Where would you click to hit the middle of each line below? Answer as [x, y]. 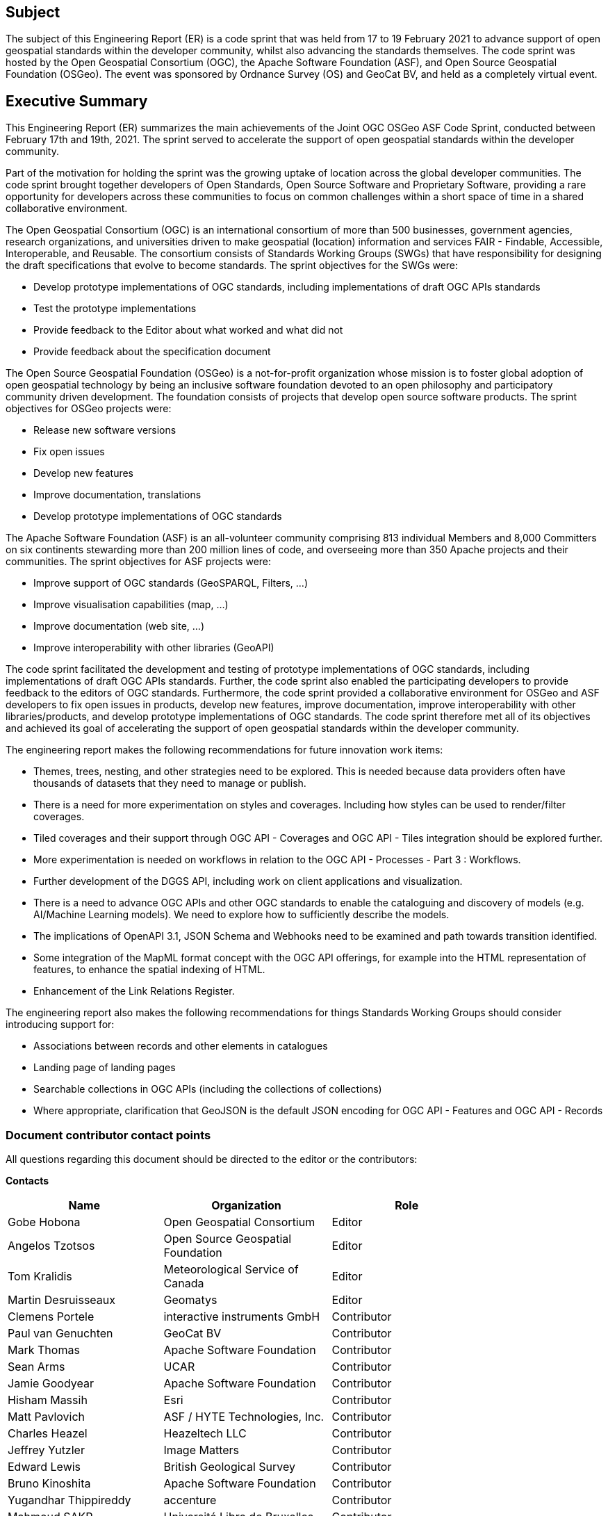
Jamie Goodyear [51, 1384]
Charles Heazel [48, 1434]
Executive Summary [77, 101]
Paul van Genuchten [60, 1334]
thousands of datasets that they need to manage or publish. [170, 783]
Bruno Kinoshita [49, 1484]
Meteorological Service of [231, 1270]
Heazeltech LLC [205, 1434]
